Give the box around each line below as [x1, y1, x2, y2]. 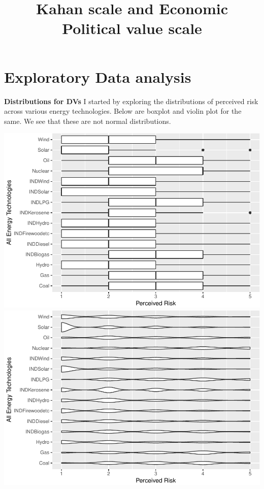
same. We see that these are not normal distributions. [4, 115, 171, 126]
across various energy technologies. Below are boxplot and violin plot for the [4, 106, 242, 116]
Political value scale [62, 18, 202, 39]
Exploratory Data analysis [4, 66, 191, 87]
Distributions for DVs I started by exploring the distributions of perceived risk [4, 95, 258, 106]
